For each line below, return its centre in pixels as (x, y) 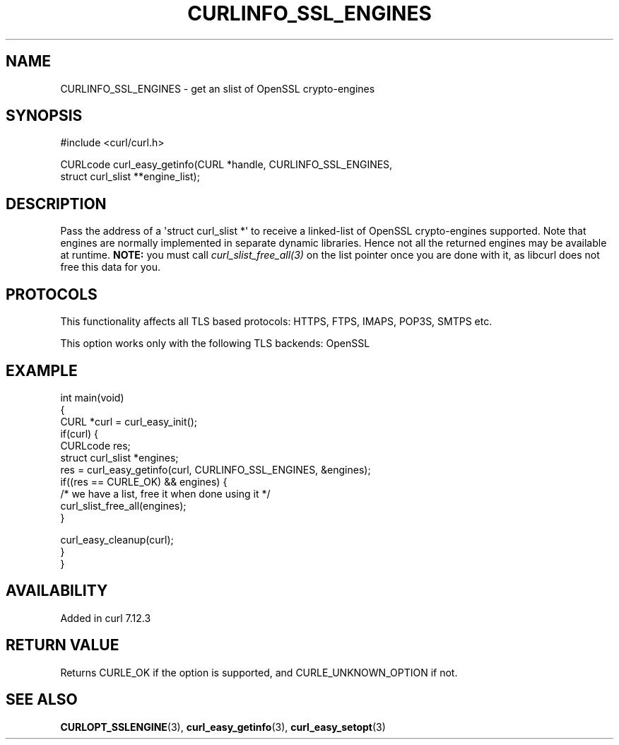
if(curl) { (79, 433)
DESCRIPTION (56, 204)
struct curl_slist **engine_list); (130, 177)
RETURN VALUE (63, 645)
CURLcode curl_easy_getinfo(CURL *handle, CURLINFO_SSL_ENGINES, (226, 165)
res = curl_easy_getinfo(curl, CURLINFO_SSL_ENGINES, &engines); (216, 469)
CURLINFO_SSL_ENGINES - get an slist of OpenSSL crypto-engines (218, 88)
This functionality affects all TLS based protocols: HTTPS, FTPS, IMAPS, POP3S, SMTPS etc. (276, 322)
